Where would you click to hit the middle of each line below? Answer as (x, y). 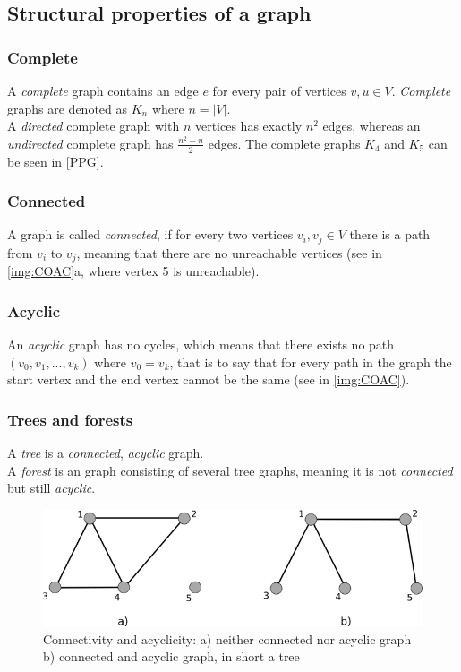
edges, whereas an (371, 126)
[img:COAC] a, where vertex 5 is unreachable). (133, 271)
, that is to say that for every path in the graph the (311, 362)
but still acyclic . (51, 488)
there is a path (390, 234)
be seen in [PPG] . (55, 161)
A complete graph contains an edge (103, 90)
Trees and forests (70, 419)
